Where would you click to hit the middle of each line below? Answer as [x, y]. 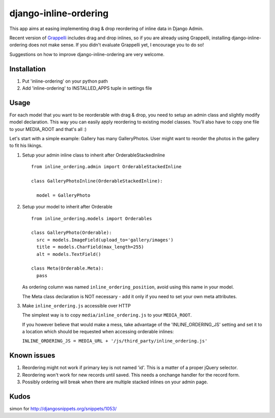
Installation [28, 69]
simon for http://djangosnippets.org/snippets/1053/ [63, 409]
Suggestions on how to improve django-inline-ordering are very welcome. [87, 54]
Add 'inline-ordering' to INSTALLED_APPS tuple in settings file [87, 88]
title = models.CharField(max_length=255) [90, 247]
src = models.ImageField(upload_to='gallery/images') [105, 240]
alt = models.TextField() [69, 254]
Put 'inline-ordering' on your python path [65, 81]
